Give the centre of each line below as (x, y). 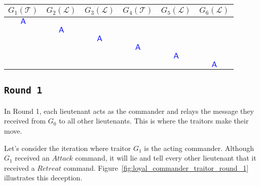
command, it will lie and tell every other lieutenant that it (166, 158)
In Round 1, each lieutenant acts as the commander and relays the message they (129, 111)
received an (32, 158)
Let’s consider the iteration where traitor (68, 148)
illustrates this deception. (43, 178)
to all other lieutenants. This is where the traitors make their (154, 121)
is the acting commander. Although (199, 148)
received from (25, 121)
